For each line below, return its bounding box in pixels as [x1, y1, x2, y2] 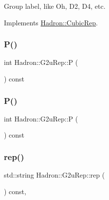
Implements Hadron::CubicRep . [4, 17, 98, 27]
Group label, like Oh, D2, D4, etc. [4, 1, 106, 11]
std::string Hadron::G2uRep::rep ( [4, 170, 105, 180]
